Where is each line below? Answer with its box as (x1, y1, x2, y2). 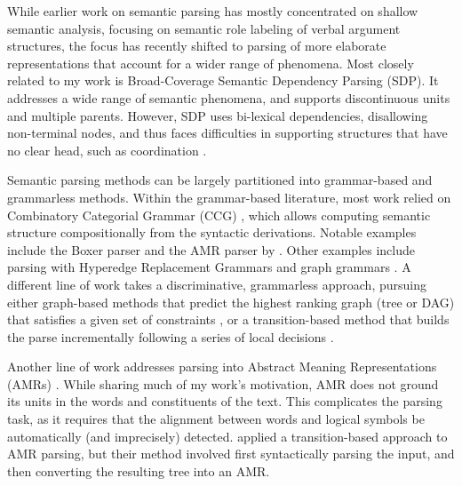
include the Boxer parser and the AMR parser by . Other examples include (7, 240, 415, 259)
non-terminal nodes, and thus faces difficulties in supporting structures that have (7, 123, 448, 142)
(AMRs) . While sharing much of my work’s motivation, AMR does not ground (7, 374, 439, 393)
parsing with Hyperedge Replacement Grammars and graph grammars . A (7, 258, 411, 276)
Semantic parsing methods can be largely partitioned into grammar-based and (7, 171, 433, 189)
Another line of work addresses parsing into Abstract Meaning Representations (7, 357, 437, 376)
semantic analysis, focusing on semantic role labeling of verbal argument (7, 19, 401, 37)
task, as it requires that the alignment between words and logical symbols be (7, 410, 425, 428)
